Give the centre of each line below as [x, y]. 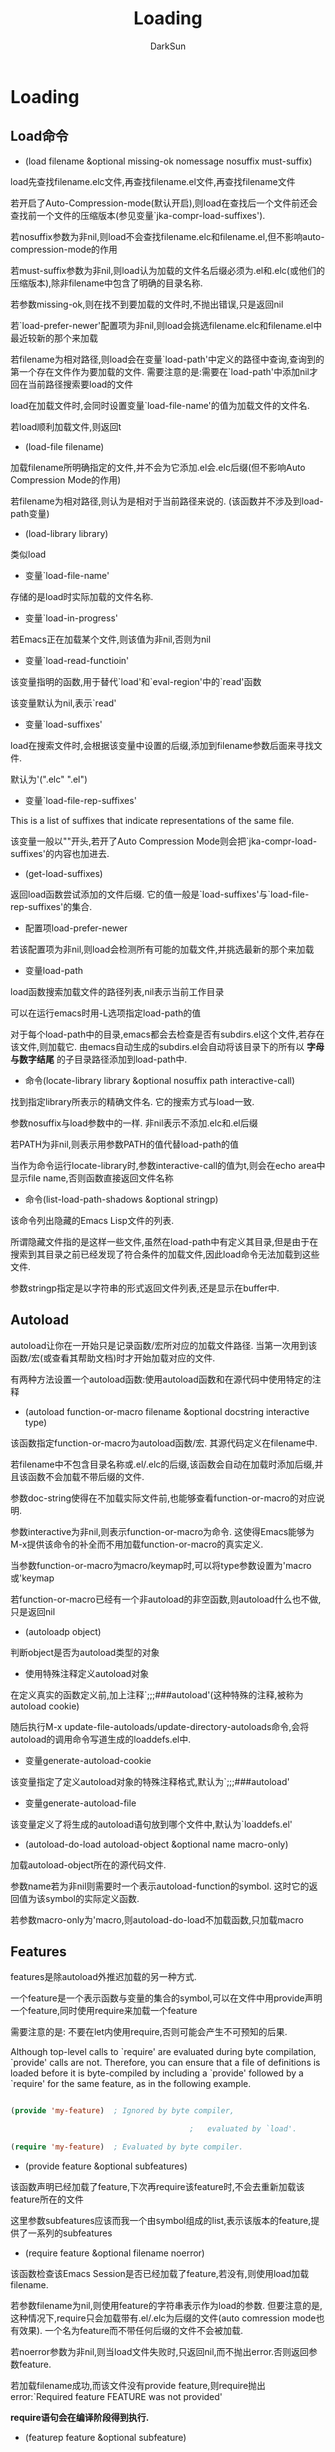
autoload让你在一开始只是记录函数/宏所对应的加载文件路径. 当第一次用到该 [164, 1345]
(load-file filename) [64, 446]
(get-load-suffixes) [63, 873]
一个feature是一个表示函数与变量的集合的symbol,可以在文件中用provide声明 [166, 1998]
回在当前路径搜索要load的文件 [72, 384]
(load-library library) [66, 533]
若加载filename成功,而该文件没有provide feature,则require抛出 [138, 2385]
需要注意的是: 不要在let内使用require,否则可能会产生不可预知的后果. [149, 2032]
